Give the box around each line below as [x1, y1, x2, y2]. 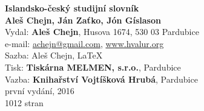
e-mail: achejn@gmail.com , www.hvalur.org [5, 37, 164, 49]
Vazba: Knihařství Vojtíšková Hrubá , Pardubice [5, 72, 198, 85]
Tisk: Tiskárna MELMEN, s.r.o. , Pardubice [5, 60, 181, 73]
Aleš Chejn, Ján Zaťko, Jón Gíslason [5, 13, 161, 26]
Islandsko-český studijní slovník [5, 2, 139, 14]
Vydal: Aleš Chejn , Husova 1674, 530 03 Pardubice [5, 25, 199, 38]
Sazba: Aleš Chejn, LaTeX [5, 49, 103, 62]
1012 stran [5, 96, 44, 109]
